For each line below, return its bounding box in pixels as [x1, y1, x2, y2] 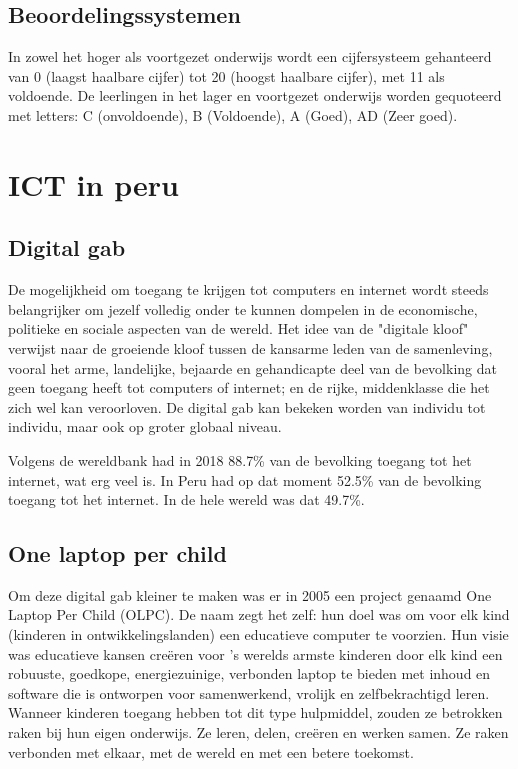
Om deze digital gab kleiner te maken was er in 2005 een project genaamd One [8, 584, 492, 605]
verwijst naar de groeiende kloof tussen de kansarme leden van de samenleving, [8, 337, 493, 358]
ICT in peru [8, 163, 179, 204]
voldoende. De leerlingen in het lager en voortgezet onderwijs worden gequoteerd [8, 85, 502, 106]
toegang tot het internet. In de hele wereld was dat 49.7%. [8, 489, 365, 510]
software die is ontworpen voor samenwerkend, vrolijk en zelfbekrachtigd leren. [8, 682, 490, 703]
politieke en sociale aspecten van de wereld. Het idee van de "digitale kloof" [8, 318, 469, 339]
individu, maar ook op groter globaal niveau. [8, 416, 282, 437]
